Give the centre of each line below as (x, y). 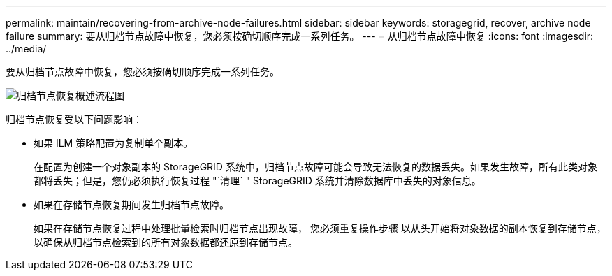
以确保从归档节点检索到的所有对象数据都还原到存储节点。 (166, 242)
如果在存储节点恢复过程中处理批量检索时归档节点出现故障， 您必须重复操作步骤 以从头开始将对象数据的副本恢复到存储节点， (320, 228)
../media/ (26, 49)
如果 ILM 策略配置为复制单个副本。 (114, 143)
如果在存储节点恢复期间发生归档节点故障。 (131, 204)
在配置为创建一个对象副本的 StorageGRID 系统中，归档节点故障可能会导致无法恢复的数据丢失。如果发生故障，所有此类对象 (315, 167)
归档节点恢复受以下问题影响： (74, 119)
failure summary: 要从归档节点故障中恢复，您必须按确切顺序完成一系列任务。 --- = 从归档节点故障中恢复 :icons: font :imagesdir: (300, 36)
